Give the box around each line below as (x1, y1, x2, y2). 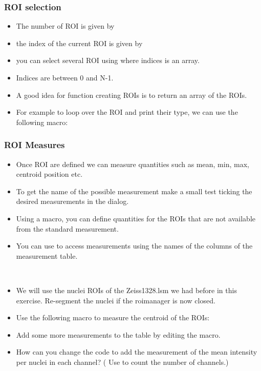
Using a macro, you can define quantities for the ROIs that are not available (16, 213, 255, 223)
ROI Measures (4, 138, 65, 151)
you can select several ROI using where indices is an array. (16, 55, 200, 66)
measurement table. (16, 250, 78, 261)
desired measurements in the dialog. (16, 196, 129, 207)
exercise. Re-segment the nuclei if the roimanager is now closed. (16, 295, 215, 305)
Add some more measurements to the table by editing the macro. (16, 329, 221, 340)
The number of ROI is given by (16, 20, 115, 31)
